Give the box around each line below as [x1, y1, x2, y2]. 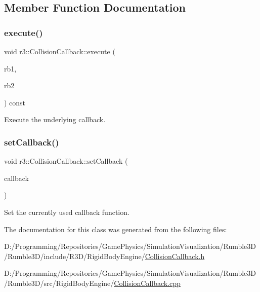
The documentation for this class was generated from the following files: [4, 224, 227, 234]
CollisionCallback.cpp [114, 277, 181, 288]
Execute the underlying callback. [4, 114, 106, 125]
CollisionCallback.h [145, 250, 205, 261]
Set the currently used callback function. [4, 206, 129, 217]
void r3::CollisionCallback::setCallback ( [4, 156, 128, 166]
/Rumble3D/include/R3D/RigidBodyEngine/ [4, 250, 145, 261]
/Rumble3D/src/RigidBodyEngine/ [4, 277, 114, 288]
